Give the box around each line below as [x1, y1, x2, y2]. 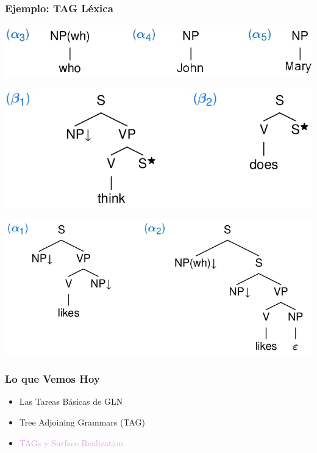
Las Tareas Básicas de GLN [19, 395, 123, 408]
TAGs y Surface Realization [19, 436, 124, 449]
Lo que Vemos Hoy [5, 371, 100, 386]
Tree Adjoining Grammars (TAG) [19, 416, 145, 429]
